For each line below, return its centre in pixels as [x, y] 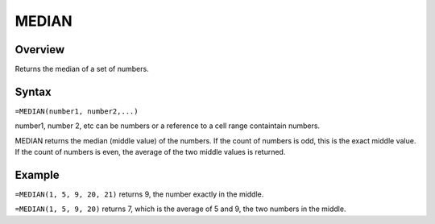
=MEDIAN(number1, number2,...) [77, 111]
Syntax [33, 91]
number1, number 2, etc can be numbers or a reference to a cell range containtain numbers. [168, 126]
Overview [40, 50]
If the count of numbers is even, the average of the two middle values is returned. [150, 152]
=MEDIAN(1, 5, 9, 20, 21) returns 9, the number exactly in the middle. [139, 194]
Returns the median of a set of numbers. [82, 69]
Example [37, 174]
